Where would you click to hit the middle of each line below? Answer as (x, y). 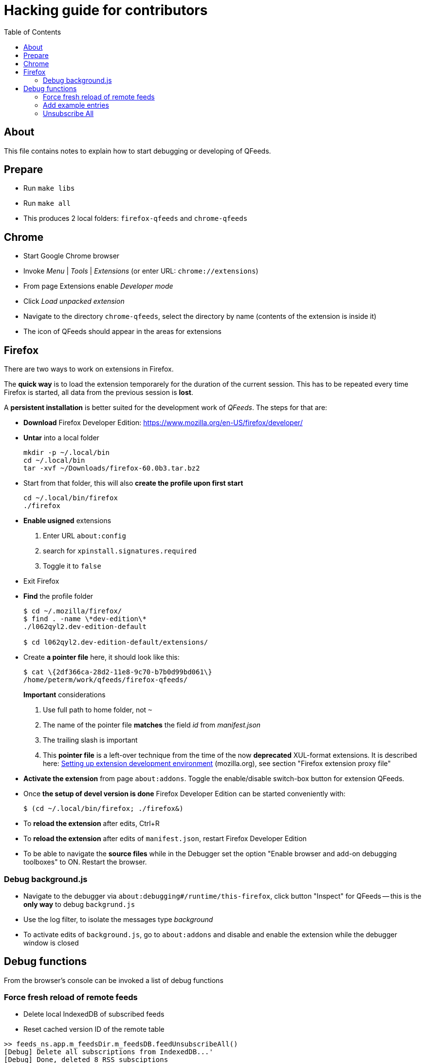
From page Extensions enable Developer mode (98, 286)
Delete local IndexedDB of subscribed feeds (94, 1014)
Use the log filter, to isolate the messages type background (118, 919)
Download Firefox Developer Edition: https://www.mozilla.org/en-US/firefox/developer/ (163, 423)
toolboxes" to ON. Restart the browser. (85, 862)
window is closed (51, 943)
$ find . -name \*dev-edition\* (85, 619)
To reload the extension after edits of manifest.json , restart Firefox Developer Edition (165, 839)
